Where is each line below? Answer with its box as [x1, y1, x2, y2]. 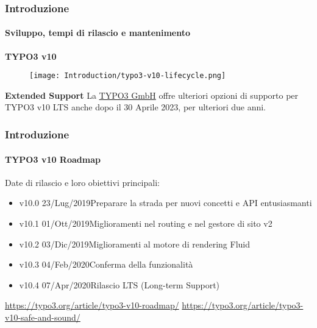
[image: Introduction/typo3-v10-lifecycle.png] [29, 71, 226, 80]
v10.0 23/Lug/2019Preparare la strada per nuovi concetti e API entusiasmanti [19, 196, 312, 209]
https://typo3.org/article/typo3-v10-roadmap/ [5, 299, 179, 312]
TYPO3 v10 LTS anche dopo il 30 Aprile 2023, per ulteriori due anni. [5, 101, 266, 113]
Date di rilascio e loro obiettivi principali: [5, 176, 160, 188]
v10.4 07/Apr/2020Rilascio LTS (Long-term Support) [19, 278, 220, 291]
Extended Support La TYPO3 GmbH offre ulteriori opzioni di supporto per [5, 88, 299, 101]
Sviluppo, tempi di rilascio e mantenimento [5, 26, 191, 39]
